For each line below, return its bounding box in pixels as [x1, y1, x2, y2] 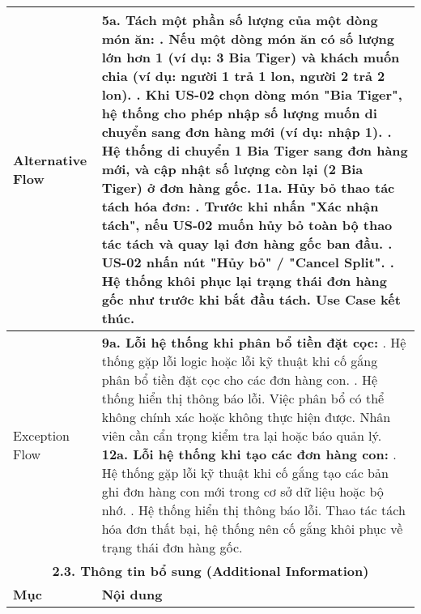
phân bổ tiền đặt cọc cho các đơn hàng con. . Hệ [101, 370, 378, 389]
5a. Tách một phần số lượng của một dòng [101, 11, 378, 29]
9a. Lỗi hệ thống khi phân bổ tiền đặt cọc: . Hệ [101, 333, 406, 352]
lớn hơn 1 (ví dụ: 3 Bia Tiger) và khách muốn [101, 48, 400, 66]
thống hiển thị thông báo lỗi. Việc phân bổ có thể [101, 389, 385, 407]
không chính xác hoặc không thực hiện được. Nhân [101, 407, 391, 426]
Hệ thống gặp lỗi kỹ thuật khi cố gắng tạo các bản [101, 463, 389, 482]
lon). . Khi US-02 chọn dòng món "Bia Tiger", [101, 85, 402, 104]
